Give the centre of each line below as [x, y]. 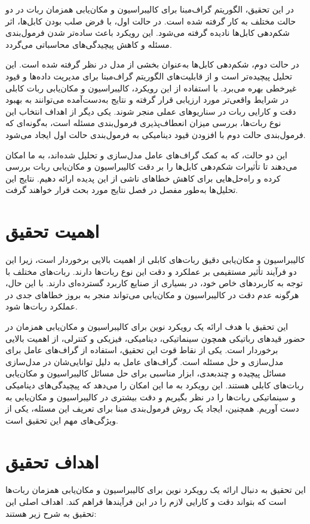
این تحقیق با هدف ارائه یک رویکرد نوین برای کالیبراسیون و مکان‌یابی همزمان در [147, 326]
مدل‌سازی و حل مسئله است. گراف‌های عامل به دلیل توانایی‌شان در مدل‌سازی [145, 361]
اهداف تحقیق [52, 461]
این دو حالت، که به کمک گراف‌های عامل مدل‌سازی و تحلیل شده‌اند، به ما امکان [146, 154]
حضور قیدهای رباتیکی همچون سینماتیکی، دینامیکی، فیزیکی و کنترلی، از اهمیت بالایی [155, 338]
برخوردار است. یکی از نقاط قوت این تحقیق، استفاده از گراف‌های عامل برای [142, 350]
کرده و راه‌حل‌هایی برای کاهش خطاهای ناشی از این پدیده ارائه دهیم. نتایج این [143, 178]
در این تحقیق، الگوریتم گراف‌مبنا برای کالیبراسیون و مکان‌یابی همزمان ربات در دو [150, 9]
